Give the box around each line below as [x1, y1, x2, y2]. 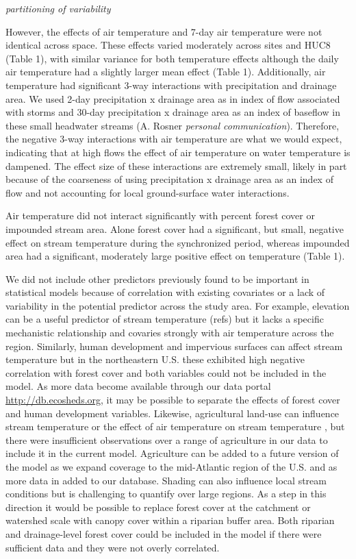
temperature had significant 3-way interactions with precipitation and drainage [5, 77, 337, 92]
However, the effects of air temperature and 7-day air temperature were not [5, 24, 322, 38]
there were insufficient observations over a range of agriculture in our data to [5, 432, 328, 447]
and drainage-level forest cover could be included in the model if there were [5, 526, 322, 541]
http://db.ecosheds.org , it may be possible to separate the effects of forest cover [5, 393, 340, 407]
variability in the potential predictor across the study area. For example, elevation [5, 298, 350, 312]
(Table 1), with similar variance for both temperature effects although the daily [5, 51, 339, 65]
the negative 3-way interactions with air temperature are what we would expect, [5, 132, 342, 146]
